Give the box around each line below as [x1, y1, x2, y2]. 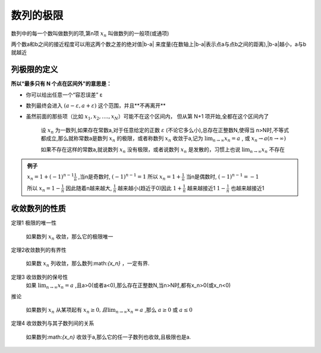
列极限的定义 [11, 64, 58, 74]
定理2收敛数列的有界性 [11, 246, 67, 254]
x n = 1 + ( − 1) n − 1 [27, 173, 74, 182]
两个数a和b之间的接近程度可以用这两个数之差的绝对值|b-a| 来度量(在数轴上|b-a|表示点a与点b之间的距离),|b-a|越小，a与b [11, 40, 307, 48]
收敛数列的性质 [11, 204, 66, 214]
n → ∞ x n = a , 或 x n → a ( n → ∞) [212, 135, 287, 143]
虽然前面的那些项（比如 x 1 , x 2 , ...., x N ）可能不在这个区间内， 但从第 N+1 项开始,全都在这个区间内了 [26, 113, 269, 121]
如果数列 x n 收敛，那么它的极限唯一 [26, 233, 114, 241]
